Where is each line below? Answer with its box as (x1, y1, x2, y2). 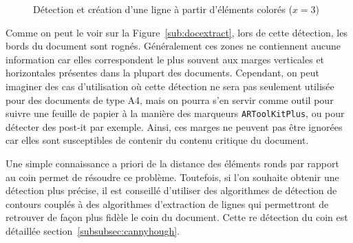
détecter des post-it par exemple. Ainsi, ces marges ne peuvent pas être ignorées (6, 119, 343, 134)
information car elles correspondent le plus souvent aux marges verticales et (6, 52, 325, 66)
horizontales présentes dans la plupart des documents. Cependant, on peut (6, 65, 319, 80)
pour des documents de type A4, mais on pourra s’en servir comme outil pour (6, 92, 334, 107)
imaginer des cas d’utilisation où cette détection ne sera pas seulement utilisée (6, 78, 334, 93)
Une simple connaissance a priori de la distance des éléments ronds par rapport (6, 156, 339, 170)
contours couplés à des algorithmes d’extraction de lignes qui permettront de (6, 196, 329, 211)
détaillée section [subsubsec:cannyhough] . (6, 223, 180, 237)
